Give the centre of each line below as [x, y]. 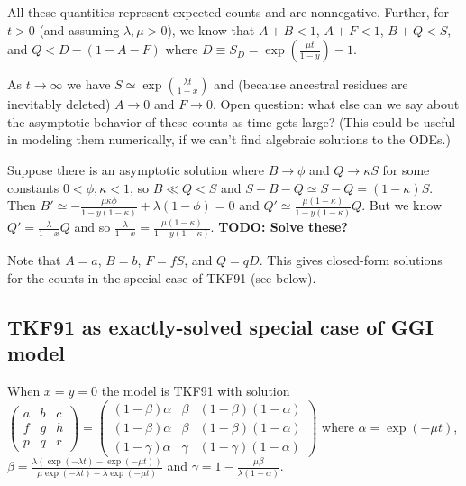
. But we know [402, 205]
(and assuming [79, 29]
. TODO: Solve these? [279, 227]
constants [33, 187]
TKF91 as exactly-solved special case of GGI [220, 326]
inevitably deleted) [59, 104]
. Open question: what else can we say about [336, 104]
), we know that [211, 29]
